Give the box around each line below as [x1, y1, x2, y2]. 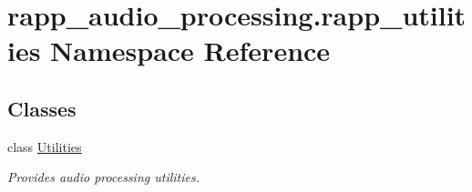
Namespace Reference [50, 32, 331, 69]
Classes [7, 94, 77, 122]
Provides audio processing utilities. [7, 167, 200, 187]
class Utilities [7, 136, 82, 156]
